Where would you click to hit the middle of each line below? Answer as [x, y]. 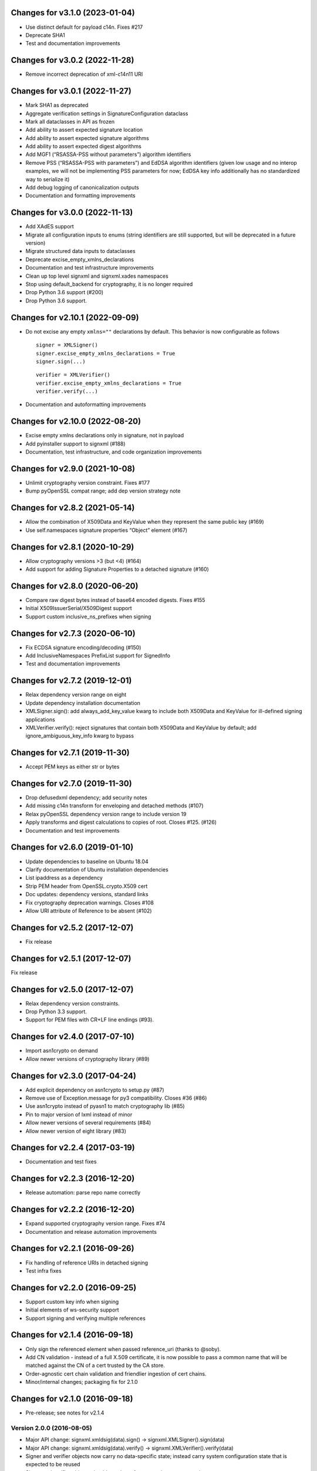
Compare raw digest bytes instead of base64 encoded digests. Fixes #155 [115, 600]
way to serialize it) [48, 179]
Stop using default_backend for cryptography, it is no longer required [109, 284]
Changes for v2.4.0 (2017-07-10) [72, 1036]
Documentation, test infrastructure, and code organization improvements [114, 452]
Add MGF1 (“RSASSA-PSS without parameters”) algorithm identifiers [108, 154]
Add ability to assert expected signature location [84, 130]
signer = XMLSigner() [67, 345]
